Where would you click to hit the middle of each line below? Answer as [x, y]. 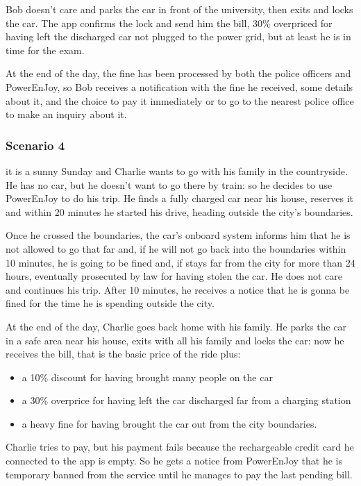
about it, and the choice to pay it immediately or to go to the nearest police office [180, 100]
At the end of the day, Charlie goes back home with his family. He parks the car [176, 326]
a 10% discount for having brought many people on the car [147, 377]
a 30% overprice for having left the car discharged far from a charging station [186, 400]
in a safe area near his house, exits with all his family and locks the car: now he [175, 340]
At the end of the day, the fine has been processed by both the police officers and [178, 73]
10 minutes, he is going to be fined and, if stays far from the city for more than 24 [180, 262]
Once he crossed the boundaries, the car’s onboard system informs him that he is [178, 235]
